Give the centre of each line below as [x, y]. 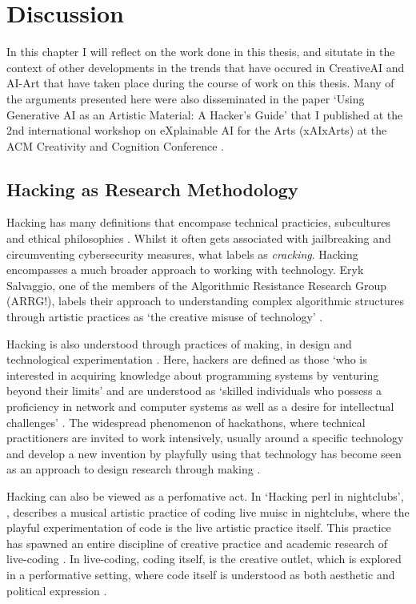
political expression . [57, 590]
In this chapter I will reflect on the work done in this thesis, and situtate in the [201, 52]
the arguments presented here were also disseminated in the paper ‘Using [186, 98]
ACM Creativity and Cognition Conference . [115, 145]
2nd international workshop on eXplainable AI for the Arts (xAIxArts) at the [197, 130]
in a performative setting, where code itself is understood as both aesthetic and [201, 574]
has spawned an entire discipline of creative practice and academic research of [197, 543]
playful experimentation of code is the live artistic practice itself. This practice [199, 527]
